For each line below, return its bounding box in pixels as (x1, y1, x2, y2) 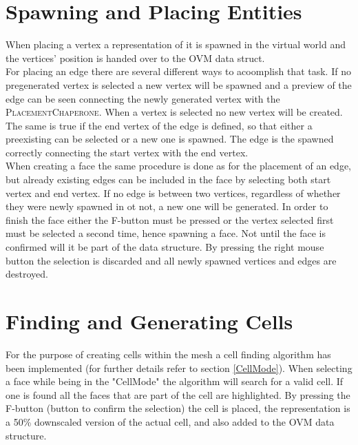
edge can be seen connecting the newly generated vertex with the (6, 91, 280, 105)
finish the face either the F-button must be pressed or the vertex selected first (6, 212, 334, 227)
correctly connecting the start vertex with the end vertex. (6, 145, 249, 159)
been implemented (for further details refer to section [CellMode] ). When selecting (6, 360, 352, 375)
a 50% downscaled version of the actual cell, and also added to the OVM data (6, 414, 335, 428)
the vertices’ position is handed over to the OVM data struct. (6, 50, 265, 65)
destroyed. (6, 267, 48, 281)
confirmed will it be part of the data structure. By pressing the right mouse (6, 240, 324, 254)
